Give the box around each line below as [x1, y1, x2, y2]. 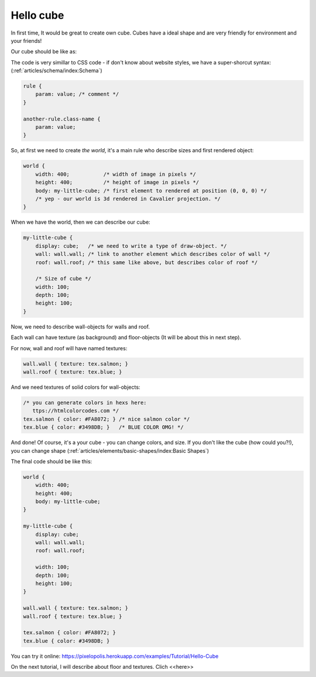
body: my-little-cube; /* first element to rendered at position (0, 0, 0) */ [35, 187, 267, 194]
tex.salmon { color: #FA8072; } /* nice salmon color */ [23, 416, 190, 422]
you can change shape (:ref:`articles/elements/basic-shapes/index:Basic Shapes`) [11, 447, 209, 454]
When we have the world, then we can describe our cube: [11, 218, 150, 225]
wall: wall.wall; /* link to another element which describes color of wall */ [35, 251, 270, 258]
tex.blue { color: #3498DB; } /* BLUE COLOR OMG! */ [23, 424, 184, 430]
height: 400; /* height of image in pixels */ [35, 179, 200, 186]
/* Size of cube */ [35, 275, 92, 282]
